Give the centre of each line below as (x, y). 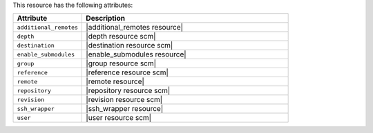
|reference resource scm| (127, 72)
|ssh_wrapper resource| (125, 109)
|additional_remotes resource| (134, 28)
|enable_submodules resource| (136, 54)
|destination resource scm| (130, 45)
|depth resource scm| (121, 37)
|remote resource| (115, 81)
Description (106, 19)
